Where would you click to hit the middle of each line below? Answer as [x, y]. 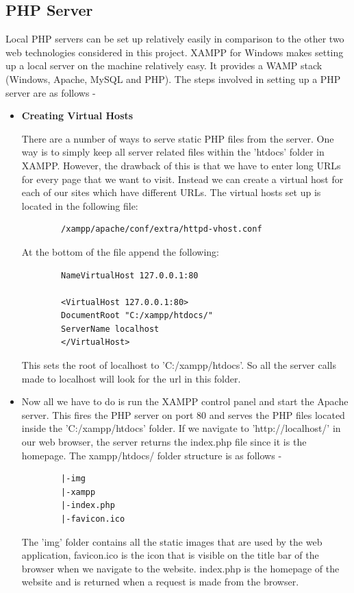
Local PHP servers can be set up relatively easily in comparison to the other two [175, 39]
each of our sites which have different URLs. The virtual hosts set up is [171, 192]
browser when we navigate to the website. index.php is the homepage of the [180, 568]
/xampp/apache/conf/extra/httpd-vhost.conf [162, 229]
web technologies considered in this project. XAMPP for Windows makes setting [175, 52]
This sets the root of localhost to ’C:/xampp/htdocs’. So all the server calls [179, 365]
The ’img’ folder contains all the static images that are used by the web [172, 541]
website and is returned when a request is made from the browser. [160, 582]
